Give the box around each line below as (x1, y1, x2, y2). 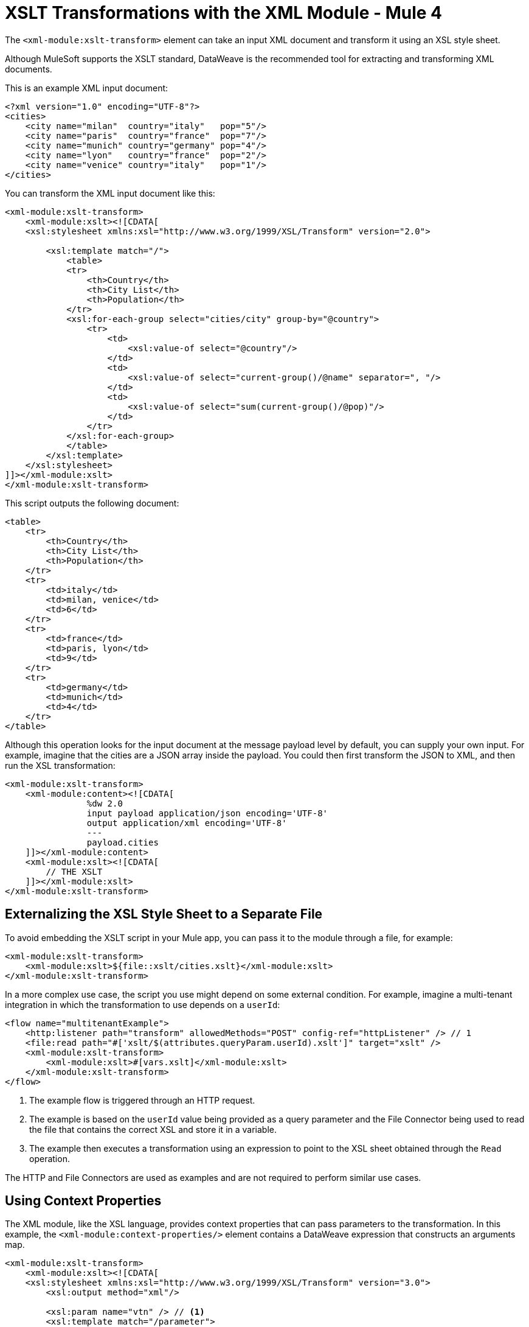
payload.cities (86, 837, 159, 847)
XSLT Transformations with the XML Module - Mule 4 (5, 2, 443, 23)
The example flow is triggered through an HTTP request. (29, 1094, 255, 1105)
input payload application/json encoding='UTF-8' (86, 808, 328, 818)
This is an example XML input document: (5, 82, 168, 93)
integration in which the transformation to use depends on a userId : (5, 999, 280, 1010)
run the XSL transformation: (5, 760, 116, 771)
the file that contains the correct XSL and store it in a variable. (29, 1124, 277, 1135)
